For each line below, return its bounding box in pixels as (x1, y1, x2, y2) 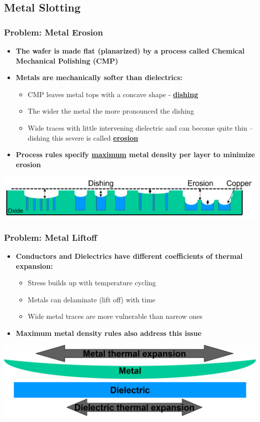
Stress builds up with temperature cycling (27, 277, 156, 288)
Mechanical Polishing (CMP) (15, 55, 118, 66)
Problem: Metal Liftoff (4, 231, 97, 243)
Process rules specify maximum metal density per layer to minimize (15, 149, 255, 160)
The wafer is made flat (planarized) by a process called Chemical (15, 46, 245, 56)
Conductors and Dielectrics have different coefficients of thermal (15, 250, 243, 261)
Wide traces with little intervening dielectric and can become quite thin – (27, 122, 253, 133)
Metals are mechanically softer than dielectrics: (15, 72, 182, 83)
